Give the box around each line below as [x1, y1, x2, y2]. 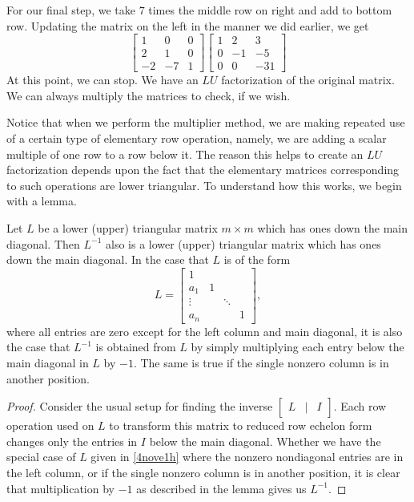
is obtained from [95, 338, 176, 355]
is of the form [223, 251, 291, 268]
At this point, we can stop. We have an [6, 71, 199, 88]
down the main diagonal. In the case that [6, 251, 209, 268]
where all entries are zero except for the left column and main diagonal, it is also [6, 322, 403, 339]
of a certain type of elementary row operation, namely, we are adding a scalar [6, 130, 387, 147]
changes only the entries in [6, 432, 138, 449]
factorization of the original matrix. [221, 71, 395, 88]
